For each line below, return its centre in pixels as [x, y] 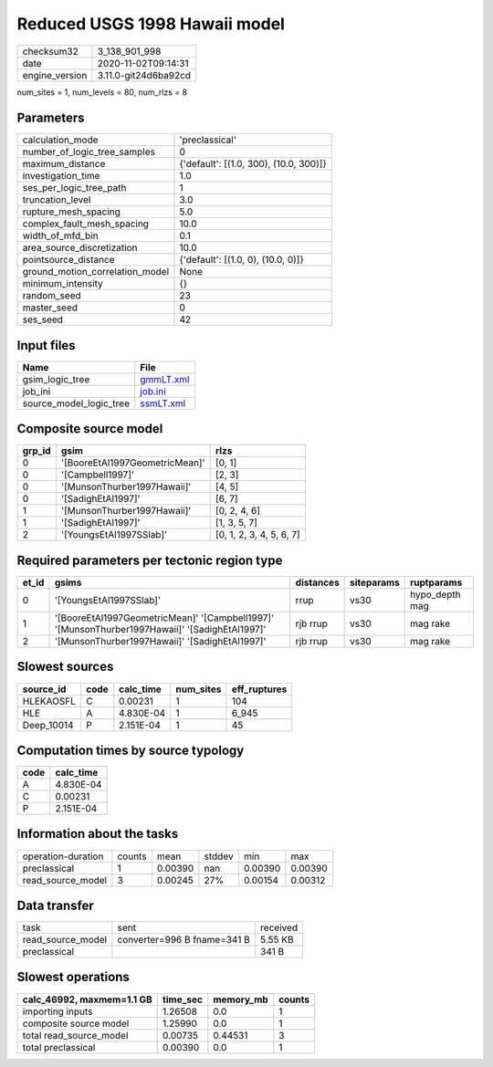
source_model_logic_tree [76, 403]
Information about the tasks [98, 834]
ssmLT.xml [163, 403]
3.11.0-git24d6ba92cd [144, 75]
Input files [47, 345]
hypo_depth [435, 595]
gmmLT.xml [165, 379]
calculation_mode [61, 140]
